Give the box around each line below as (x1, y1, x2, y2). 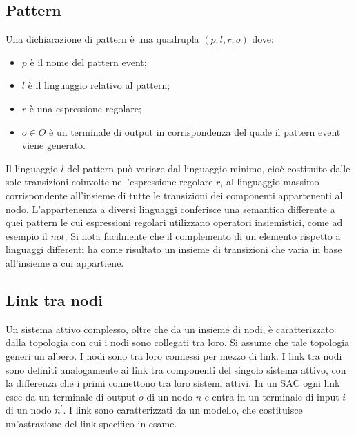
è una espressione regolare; (29, 101, 141, 115)
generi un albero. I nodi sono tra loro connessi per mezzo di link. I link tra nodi (6, 348, 342, 363)
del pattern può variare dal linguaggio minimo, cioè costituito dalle (67, 161, 350, 175)
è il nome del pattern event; (30, 54, 147, 69)
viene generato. (21, 138, 86, 152)
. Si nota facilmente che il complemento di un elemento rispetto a (64, 228, 341, 243)
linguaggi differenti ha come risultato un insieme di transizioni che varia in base (6, 242, 342, 256)
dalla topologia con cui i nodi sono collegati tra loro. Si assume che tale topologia (6, 335, 350, 350)
